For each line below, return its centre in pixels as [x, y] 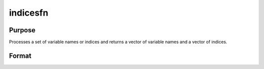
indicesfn [29, 13]
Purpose [22, 30]
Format [20, 56]
